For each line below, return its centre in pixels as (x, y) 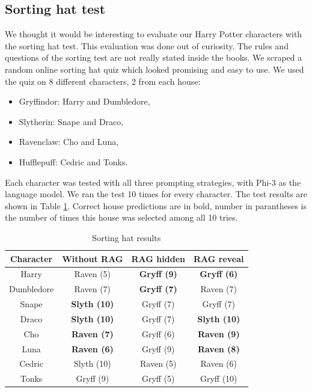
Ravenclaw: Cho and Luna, (69, 142)
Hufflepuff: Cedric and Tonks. (73, 161)
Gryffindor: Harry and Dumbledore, (84, 101)
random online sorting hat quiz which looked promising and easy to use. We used (154, 69)
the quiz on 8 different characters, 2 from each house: (103, 81)
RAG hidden (158, 258)
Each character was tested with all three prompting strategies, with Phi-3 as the (153, 182)
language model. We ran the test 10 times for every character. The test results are (156, 194)
